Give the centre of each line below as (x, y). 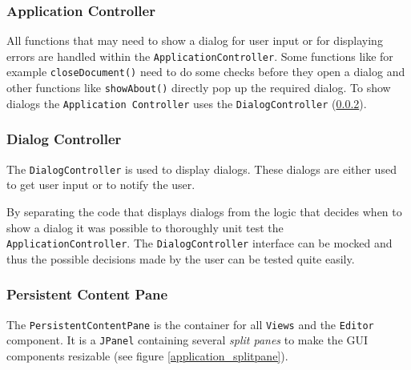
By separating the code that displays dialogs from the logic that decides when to (204, 211)
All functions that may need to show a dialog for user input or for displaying (195, 40)
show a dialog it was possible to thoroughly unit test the (145, 227)
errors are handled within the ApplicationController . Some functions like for (200, 56)
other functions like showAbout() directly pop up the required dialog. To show (199, 88)
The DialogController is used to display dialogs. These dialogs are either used (201, 169)
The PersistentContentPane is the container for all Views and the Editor (190, 324)
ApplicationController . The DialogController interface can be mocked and (199, 243)
